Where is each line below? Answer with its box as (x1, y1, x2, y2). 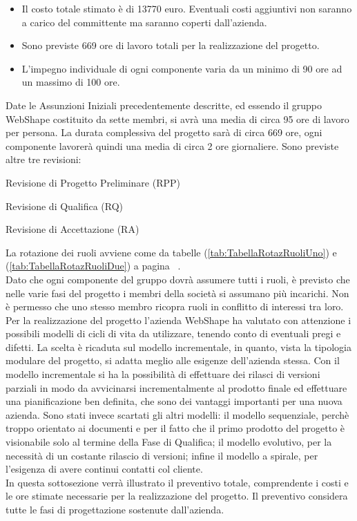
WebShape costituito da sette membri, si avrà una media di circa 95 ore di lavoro (6, 111, 349, 126)
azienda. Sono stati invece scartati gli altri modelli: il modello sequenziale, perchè (6, 407, 349, 421)
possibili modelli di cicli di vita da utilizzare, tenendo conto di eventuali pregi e (6, 326, 341, 341)
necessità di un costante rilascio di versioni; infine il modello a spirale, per (6, 448, 318, 462)
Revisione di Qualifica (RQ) (6, 198, 124, 213)
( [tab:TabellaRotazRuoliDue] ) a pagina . (6, 258, 181, 273)
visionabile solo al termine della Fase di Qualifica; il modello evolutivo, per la (6, 435, 332, 449)
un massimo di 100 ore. (21, 75, 120, 89)
